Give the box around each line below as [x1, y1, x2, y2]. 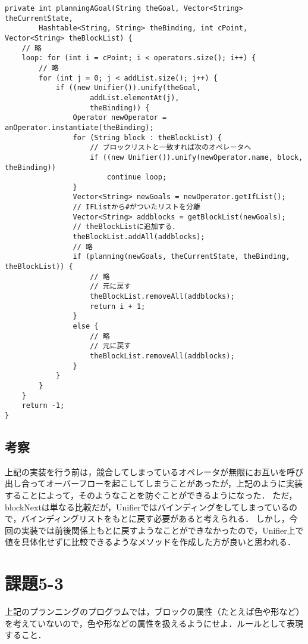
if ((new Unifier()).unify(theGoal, [55, 83, 201, 92]
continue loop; [106, 173, 167, 182]
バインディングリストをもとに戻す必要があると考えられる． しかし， [21, 512, 290, 525]
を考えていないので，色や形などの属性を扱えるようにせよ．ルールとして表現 [5, 617, 303, 629]
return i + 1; [90, 302, 146, 311]
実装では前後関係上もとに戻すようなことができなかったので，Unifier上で [21, 524, 304, 536]
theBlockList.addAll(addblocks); [73, 233, 205, 241]
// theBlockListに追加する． [73, 222, 180, 231]
